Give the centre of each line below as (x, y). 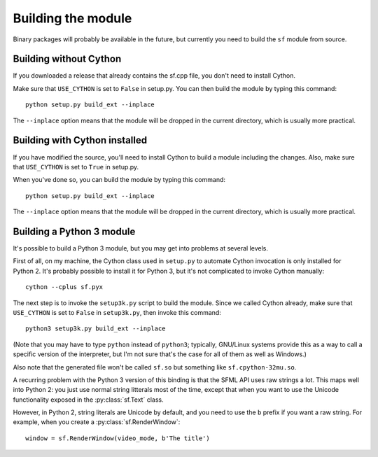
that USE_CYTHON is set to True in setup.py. (76, 167)
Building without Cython (67, 59)
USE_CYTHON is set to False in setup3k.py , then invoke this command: (117, 312)
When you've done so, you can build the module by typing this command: (119, 180)
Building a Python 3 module (74, 231)
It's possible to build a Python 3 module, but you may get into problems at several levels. (141, 248)
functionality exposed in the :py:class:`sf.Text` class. (88, 400)
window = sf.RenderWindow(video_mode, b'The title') (118, 438)
